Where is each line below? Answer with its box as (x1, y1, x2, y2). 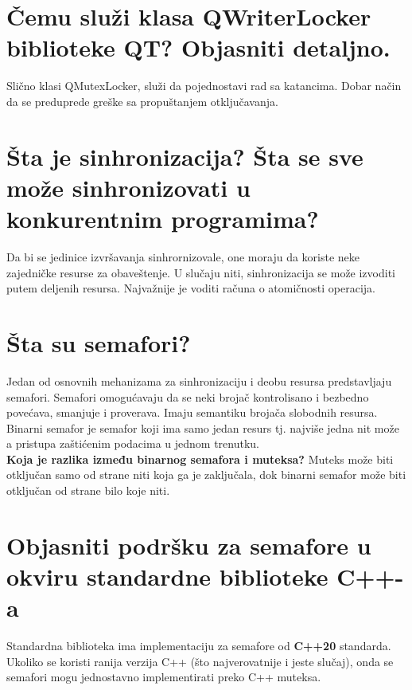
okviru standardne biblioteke (6, 560, 328, 593)
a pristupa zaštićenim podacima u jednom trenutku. (6, 435, 259, 452)
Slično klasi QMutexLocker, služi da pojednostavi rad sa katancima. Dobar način (6, 77, 402, 94)
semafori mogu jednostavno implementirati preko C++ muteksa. (6, 668, 321, 685)
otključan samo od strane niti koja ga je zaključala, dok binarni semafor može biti (6, 466, 406, 483)
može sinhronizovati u (6, 171, 251, 203)
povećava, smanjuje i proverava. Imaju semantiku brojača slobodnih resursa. (6, 404, 378, 421)
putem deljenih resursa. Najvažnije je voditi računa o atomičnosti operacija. (6, 280, 375, 296)
